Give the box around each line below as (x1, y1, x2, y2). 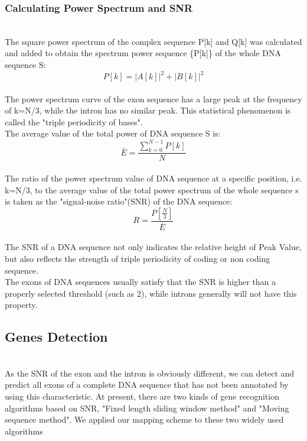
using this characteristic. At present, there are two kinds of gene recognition (5, 390, 279, 402)
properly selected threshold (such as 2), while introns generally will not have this (5, 287, 297, 299)
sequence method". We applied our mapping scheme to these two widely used (5, 413, 284, 426)
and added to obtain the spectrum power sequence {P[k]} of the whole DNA (5, 47, 282, 59)
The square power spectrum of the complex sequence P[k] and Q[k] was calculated (5, 35, 302, 47)
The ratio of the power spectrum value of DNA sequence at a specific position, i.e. (5, 171, 302, 184)
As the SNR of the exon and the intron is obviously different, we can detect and (5, 367, 295, 379)
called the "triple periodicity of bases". (5, 115, 143, 128)
